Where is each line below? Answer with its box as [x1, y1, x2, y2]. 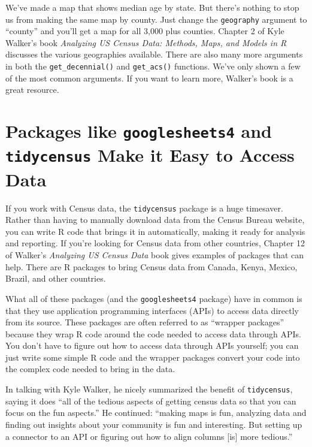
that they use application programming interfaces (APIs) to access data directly [5, 304, 299, 316]
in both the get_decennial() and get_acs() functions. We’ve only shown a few [5, 60, 301, 73]
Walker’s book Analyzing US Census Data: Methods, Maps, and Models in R [5, 36, 287, 49]
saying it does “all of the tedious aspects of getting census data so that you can [5, 394, 296, 407]
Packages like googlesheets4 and [5, 119, 272, 143]
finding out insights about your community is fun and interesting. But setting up [5, 418, 302, 430]
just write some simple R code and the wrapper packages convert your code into [5, 351, 300, 363]
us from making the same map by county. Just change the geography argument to [5, 13, 307, 25]
